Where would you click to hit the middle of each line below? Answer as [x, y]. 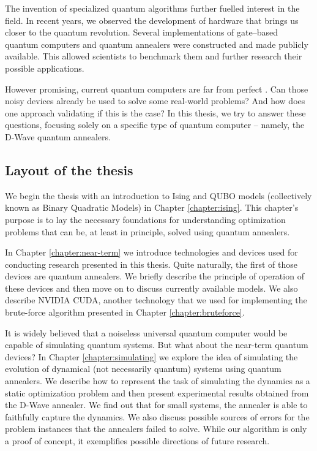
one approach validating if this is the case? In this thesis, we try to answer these [155, 112]
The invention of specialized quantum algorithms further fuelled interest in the [152, 8]
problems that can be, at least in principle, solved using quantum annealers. [147, 231]
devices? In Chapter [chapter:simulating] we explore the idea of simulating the [151, 356]
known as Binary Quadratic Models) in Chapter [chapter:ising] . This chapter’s [152, 207]
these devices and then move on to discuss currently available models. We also [151, 288]
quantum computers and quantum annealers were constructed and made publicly [157, 44]
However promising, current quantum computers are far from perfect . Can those [157, 89]
